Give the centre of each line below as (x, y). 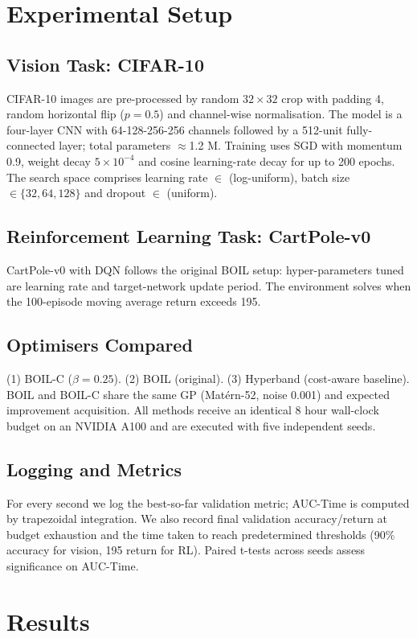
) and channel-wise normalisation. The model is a (281, 114)
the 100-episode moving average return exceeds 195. (134, 301)
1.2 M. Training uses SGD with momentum (296, 145)
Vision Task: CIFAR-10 (105, 64)
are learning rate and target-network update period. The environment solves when (209, 285)
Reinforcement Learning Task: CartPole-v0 (189, 236)
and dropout (115, 193)
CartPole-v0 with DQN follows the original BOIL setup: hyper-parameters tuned (205, 269)
